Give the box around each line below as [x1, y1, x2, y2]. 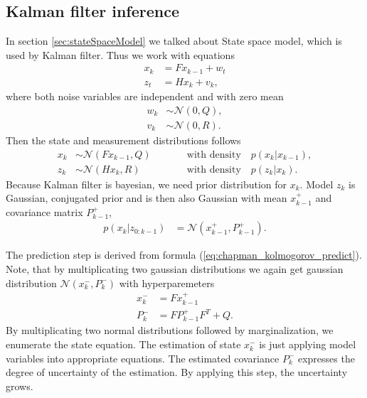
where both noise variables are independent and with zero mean [6, 89, 284, 104]
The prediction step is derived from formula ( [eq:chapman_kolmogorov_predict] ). [6, 247, 362, 262]
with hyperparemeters [119, 275, 215, 290]
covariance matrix [6, 204, 83, 219]
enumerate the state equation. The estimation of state [6, 337, 241, 352]
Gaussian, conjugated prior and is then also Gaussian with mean [6, 190, 287, 205]
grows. [6, 378, 33, 393]
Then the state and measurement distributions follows [6, 133, 241, 148]
